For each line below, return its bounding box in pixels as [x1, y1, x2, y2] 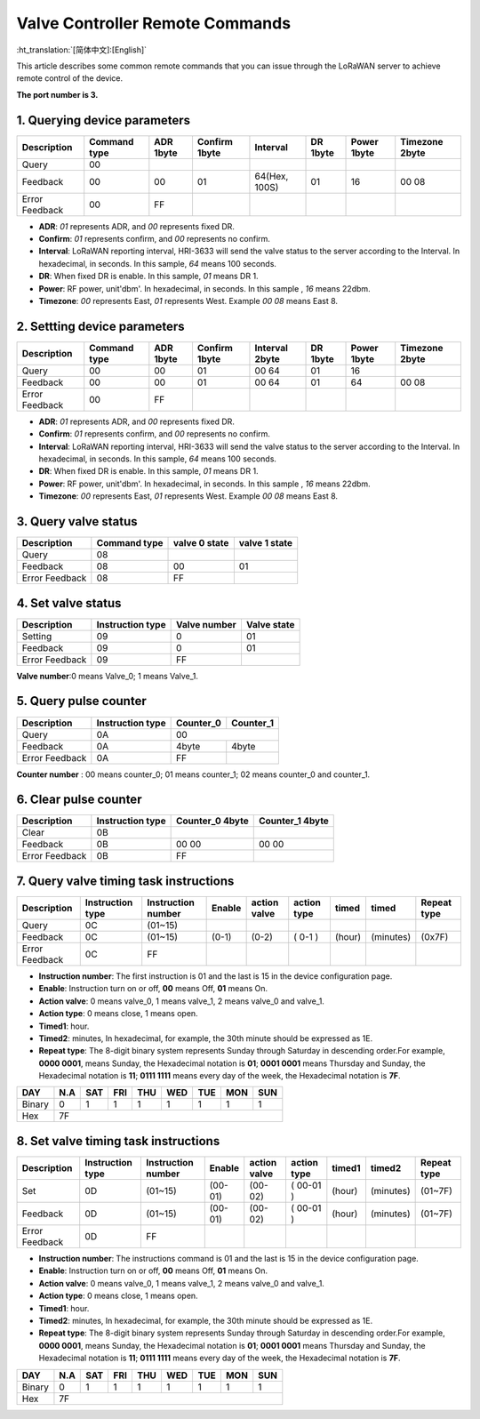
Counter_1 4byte [258, 814, 329, 827]
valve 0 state [173, 537, 229, 549]
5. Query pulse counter [16, 693, 147, 709]
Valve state [245, 618, 295, 630]
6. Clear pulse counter [16, 792, 142, 807]
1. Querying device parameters [16, 112, 191, 128]
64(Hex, [254, 170, 289, 182]
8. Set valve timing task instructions [16, 1134, 220, 1149]
